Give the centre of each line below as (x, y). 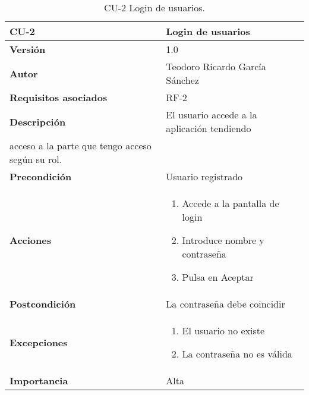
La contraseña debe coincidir (226, 304)
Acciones (30, 240)
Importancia (39, 380)
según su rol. (36, 159)
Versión (28, 49)
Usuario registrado (204, 176)
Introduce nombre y (223, 240)
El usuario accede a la (212, 115)
